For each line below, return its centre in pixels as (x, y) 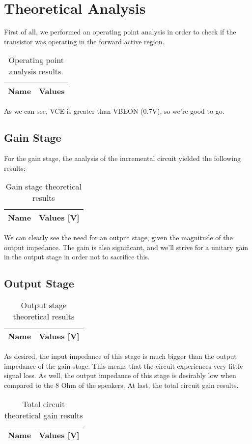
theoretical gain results (44, 415)
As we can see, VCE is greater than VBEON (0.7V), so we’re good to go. (114, 111)
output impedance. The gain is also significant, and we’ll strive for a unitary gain (126, 247)
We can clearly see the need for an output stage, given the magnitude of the (118, 238)
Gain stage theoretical (43, 187)
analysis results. (36, 71)
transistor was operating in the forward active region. (84, 41)
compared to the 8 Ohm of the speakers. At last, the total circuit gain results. (121, 385)
